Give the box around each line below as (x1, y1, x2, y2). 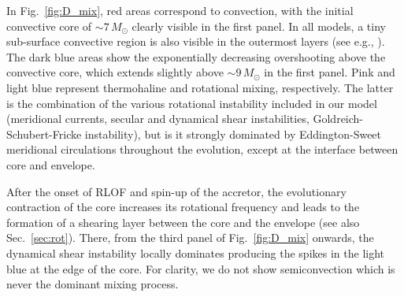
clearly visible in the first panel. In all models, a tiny (132, 17, 386, 34)
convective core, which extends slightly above (6, 64, 224, 80)
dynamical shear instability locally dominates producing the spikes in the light (6, 244, 385, 261)
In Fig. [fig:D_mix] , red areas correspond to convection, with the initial (6, 2, 354, 18)
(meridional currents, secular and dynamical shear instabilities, (6, 110, 309, 127)
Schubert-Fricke (6, 125, 82, 142)
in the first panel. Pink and (264, 64, 395, 80)
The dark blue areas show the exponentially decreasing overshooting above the (6, 48, 386, 65)
